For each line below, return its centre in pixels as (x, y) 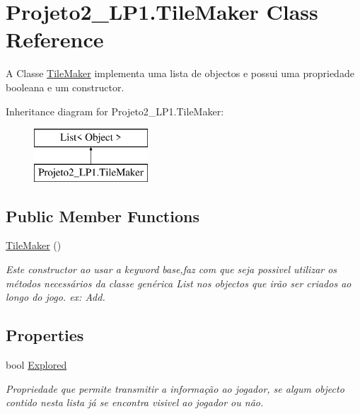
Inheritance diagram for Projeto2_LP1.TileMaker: (115, 111)
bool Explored (36, 365)
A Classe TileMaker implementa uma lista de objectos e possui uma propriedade (180, 73)
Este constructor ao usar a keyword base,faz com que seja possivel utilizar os (172, 269)
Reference (55, 39)
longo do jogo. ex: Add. (56, 297)
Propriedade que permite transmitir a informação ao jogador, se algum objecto (175, 388)
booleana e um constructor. (65, 87)
